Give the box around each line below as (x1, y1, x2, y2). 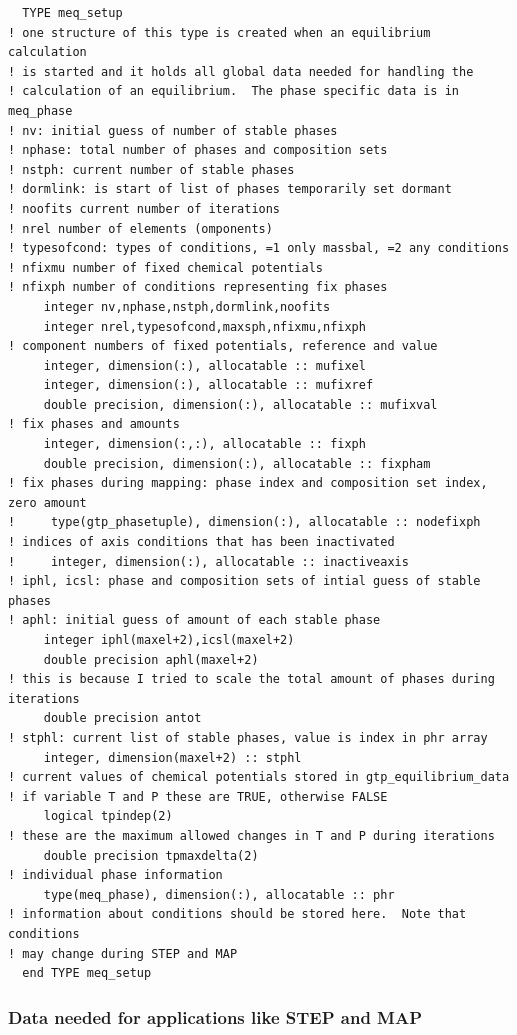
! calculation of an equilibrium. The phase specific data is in (8, 84, 460, 99)
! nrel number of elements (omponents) (8, 221, 273, 236)
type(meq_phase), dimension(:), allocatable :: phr (43, 887, 395, 902)
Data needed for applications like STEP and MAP (8, 1004, 423, 1029)
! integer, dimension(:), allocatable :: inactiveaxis (8, 554, 409, 569)
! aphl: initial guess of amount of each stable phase (8, 613, 381, 628)
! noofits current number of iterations (8, 201, 281, 216)
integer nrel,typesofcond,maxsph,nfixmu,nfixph (43, 319, 366, 334)
